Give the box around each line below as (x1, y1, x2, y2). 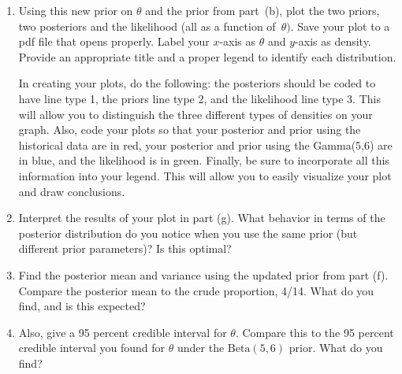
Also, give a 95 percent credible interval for (18, 324, 227, 340)
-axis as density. (295, 33, 371, 50)
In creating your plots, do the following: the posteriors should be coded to (18, 75, 376, 91)
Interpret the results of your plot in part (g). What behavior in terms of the (18, 209, 385, 226)
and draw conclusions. (18, 183, 125, 199)
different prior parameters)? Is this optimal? (18, 240, 232, 257)
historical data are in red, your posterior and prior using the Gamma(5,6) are (18, 136, 393, 153)
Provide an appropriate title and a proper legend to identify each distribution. (18, 48, 396, 65)
